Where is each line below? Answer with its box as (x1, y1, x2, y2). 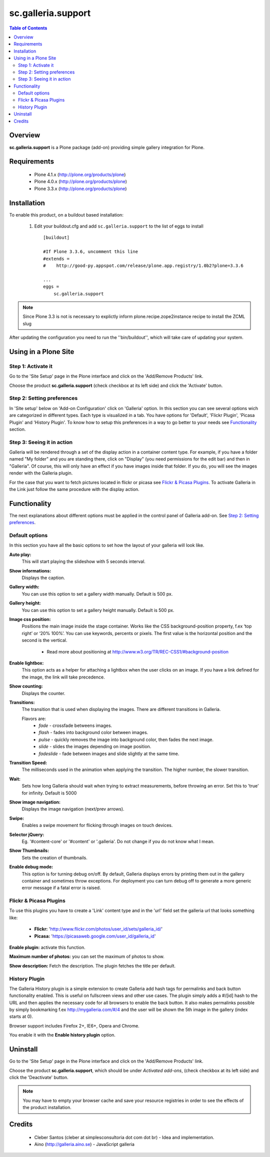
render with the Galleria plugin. (9, 470, 73, 476)
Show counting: (9, 683, 43, 689)
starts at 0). (9, 1013, 33, 1019)
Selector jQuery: (9, 831, 44, 837)
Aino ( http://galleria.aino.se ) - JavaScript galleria (34, 1141, 135, 1147)
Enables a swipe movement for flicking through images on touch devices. (21, 822, 173, 828)
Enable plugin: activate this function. (9, 944, 85, 950)
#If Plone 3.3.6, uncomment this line (43, 249, 138, 254)
